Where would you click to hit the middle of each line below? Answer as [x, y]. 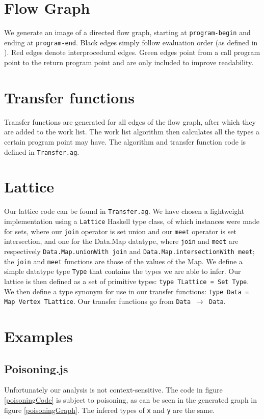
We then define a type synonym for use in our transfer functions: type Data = [127, 291]
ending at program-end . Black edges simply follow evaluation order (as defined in [131, 42]
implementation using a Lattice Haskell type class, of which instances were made [132, 221]
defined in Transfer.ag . [42, 151]
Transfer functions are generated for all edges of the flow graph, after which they [130, 121]
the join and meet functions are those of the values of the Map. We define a [123, 261]
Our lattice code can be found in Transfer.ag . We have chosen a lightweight [124, 211]
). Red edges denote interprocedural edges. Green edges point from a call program [132, 52]
